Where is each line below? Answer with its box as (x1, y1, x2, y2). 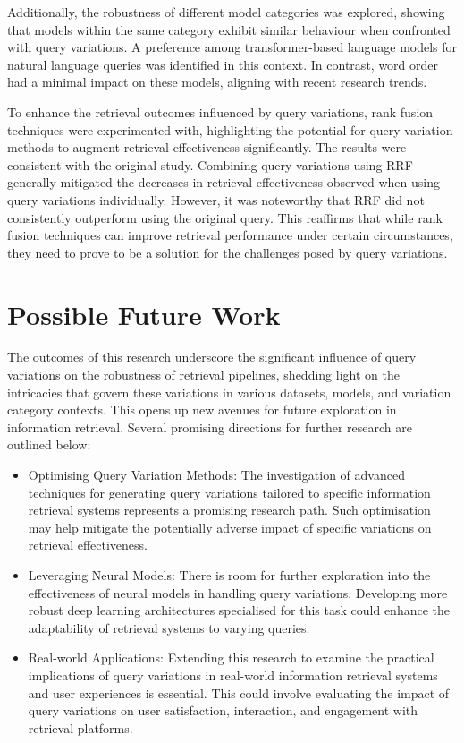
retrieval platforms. (28, 718, 133, 737)
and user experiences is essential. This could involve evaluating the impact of (28, 683, 450, 702)
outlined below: (7, 435, 91, 454)
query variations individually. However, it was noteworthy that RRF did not (7, 190, 425, 209)
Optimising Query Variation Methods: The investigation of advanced (28, 465, 405, 483)
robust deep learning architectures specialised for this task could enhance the (28, 601, 451, 619)
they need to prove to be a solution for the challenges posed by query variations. (7, 243, 448, 261)
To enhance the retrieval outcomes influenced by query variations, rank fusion (7, 102, 434, 121)
